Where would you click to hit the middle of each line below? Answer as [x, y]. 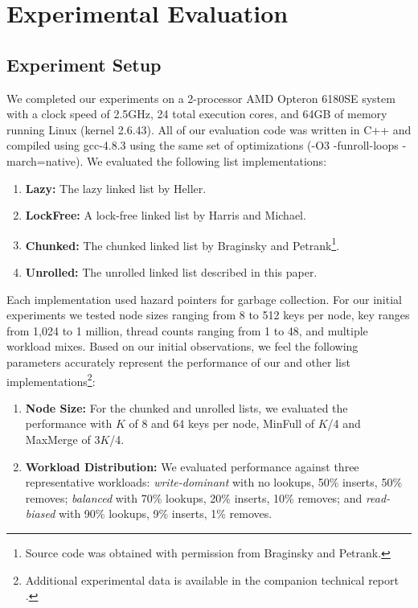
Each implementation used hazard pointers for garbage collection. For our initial [204, 299]
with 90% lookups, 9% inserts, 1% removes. [165, 514]
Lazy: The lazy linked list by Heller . [116, 188]
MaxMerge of [58, 439]
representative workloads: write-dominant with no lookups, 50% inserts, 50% [214, 482]
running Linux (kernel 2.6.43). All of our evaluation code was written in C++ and [209, 129]
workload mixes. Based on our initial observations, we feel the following [182, 346]
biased [40, 514]
